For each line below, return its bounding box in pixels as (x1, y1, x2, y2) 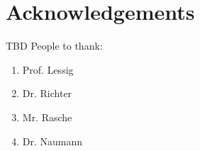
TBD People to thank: (6, 38, 103, 53)
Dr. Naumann (22, 133, 83, 148)
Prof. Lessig (22, 62, 74, 77)
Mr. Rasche (22, 109, 72, 124)
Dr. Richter (22, 86, 72, 101)
